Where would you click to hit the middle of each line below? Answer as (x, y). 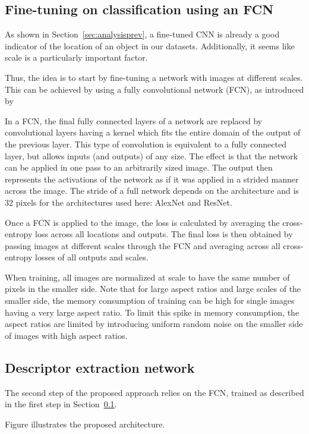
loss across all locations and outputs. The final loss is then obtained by (164, 234)
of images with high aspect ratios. (66, 335)
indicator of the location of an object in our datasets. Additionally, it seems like (150, 45)
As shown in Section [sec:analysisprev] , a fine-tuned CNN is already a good (142, 34)
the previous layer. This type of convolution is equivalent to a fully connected (146, 144)
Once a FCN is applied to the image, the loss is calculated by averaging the (142, 222)
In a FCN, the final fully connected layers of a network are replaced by (134, 120)
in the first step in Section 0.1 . (61, 404)
